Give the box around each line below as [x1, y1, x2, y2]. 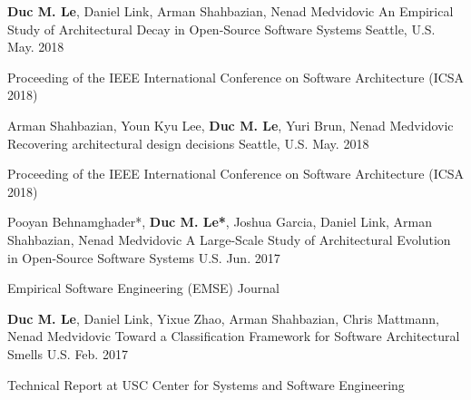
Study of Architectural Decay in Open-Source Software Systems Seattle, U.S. [7, 19, 436, 38]
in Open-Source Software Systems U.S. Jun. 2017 [7, 248, 280, 267]
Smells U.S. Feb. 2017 [7, 344, 128, 363]
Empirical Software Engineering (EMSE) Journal [7, 278, 280, 298]
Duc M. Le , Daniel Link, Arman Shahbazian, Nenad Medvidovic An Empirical [7, 2, 454, 20]
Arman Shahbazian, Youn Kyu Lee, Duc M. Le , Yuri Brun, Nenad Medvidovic [7, 115, 454, 134]
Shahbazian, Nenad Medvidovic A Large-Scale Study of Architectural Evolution [7, 229, 451, 249]
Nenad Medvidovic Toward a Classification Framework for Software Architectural [7, 327, 460, 346]
